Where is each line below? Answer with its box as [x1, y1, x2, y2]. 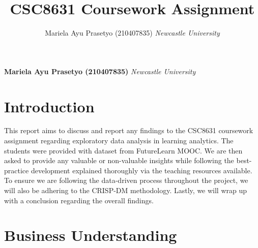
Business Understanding [4, 225, 177, 245]
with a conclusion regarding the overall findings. [4, 195, 154, 205]
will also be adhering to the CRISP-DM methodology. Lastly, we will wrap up [4, 185, 247, 195]
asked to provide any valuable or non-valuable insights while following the [4, 155, 234, 166]
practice [4, 165, 29, 175]
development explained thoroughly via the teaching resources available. [31, 165, 252, 175]
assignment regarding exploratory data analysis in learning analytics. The [4, 135, 234, 146]
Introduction [4, 96, 95, 116]
